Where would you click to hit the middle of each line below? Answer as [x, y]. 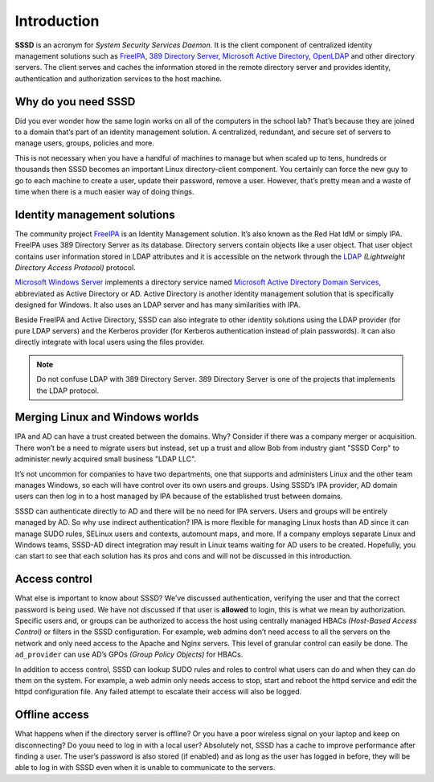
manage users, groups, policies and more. [84, 143]
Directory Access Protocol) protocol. [75, 268]
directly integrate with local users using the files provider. [110, 342]
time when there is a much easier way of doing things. [104, 191]
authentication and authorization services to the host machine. [119, 78]
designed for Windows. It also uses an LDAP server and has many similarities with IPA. [158, 305]
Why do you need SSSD [75, 102]
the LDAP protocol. [68, 391]
